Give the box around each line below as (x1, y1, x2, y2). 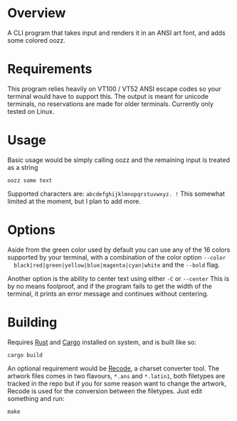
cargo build (7, 351, 43, 358)
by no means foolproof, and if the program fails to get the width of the (7, 282, 212, 290)
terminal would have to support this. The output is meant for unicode (7, 92, 209, 100)
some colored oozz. (7, 36, 66, 44)
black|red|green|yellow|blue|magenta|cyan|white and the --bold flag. (14, 260, 221, 269)
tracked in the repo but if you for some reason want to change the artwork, (7, 379, 227, 388)
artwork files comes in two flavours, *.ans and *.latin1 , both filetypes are (7, 371, 226, 380)
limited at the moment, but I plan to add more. (7, 197, 141, 206)
